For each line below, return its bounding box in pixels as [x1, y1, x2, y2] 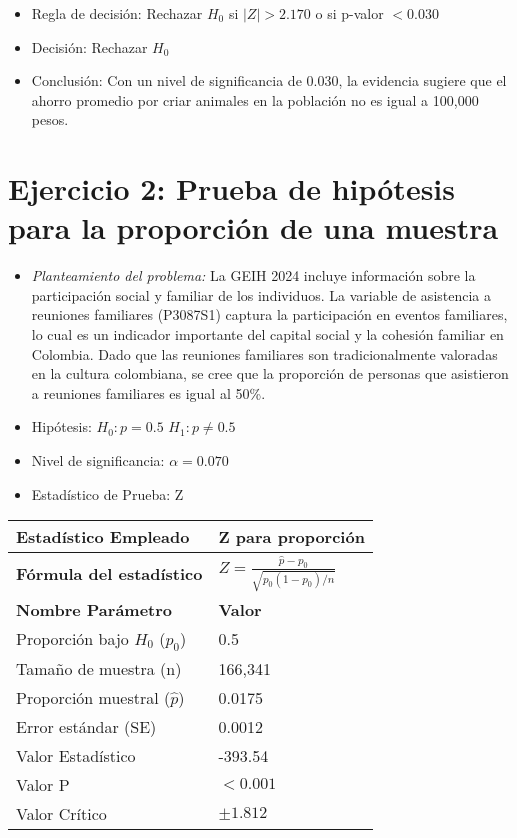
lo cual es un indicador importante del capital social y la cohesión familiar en [31, 324, 504, 345]
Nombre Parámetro [16, 597, 173, 621]
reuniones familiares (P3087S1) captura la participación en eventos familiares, [31, 304, 508, 325]
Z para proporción [218, 525, 365, 549]
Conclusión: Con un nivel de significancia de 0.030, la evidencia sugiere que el [31, 70, 507, 91]
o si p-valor [315, 3, 384, 23]
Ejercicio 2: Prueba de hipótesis [8, 168, 455, 209]
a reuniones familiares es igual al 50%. [31, 382, 266, 403]
